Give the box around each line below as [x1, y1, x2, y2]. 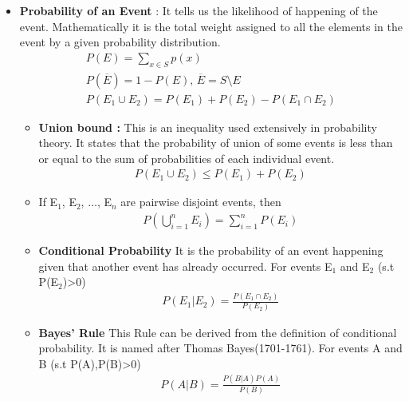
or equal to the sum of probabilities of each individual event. [38, 149, 335, 166]
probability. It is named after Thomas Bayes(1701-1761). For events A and [38, 339, 403, 356]
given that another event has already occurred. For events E [38, 257, 332, 274]
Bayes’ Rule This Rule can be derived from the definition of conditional [38, 324, 397, 340]
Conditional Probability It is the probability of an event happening [38, 242, 383, 259]
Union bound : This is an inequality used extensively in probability [38, 118, 377, 135]
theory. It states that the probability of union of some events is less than [38, 134, 393, 151]
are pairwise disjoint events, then [120, 193, 281, 210]
